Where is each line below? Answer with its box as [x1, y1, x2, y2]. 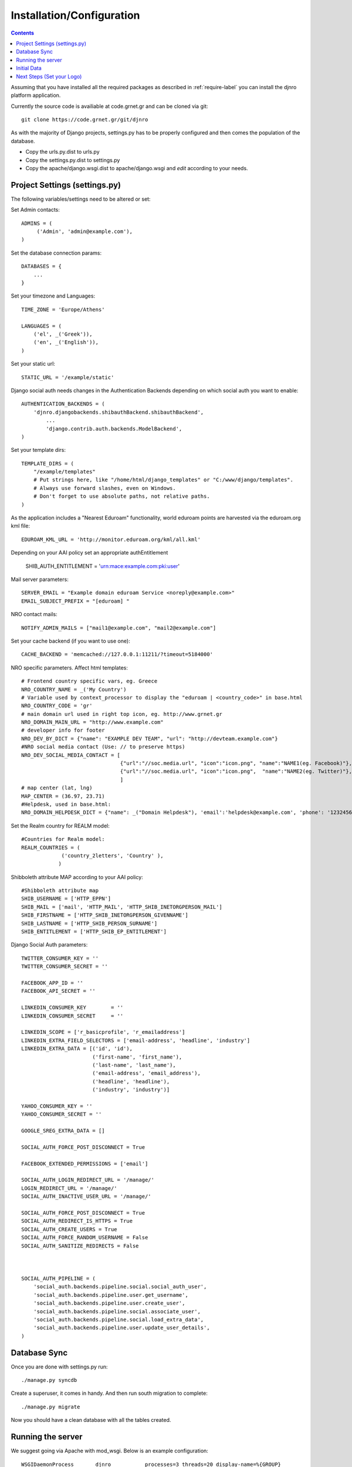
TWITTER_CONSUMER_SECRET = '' [21, 963, 109, 970]
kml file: [11, 522, 31, 529]
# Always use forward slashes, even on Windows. [33, 485, 176, 491]
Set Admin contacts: [11, 206, 60, 214]
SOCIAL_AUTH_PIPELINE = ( [21, 1275, 96, 1282]
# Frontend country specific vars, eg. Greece [21, 678, 158, 685]
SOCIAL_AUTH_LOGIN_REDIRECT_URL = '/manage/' [21, 1177, 155, 1184]
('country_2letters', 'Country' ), [61, 852, 164, 859]
